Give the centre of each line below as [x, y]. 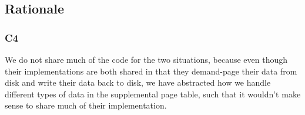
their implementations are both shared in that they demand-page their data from [151, 71]
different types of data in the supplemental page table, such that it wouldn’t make [153, 94]
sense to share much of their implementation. [86, 105]
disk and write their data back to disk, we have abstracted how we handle [138, 82]
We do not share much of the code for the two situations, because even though [146, 59]
